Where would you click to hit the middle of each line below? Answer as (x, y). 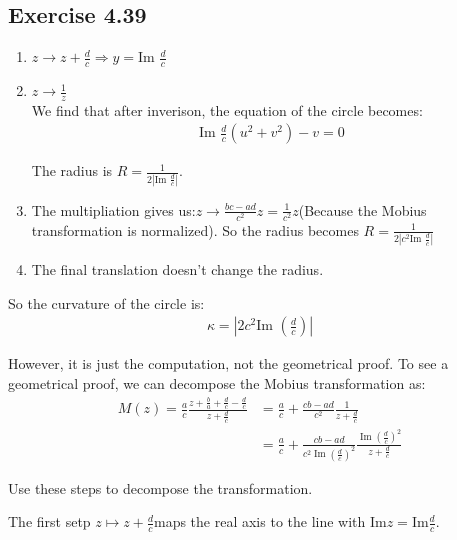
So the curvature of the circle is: (106, 302)
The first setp (49, 521)
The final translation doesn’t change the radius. (177, 269)
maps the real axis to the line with (259, 521)
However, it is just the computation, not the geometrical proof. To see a (228, 363)
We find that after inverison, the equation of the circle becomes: (227, 109)
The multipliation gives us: (113, 209)
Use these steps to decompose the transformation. (160, 487)
